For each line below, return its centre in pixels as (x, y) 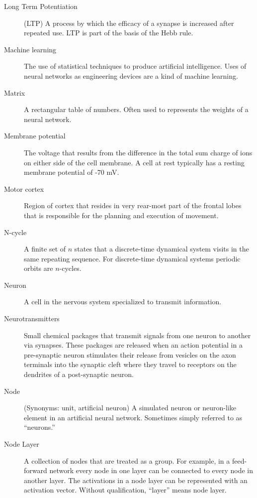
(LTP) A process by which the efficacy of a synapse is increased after (129, 23)
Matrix (15, 92)
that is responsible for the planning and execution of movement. (121, 215)
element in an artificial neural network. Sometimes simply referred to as (133, 417)
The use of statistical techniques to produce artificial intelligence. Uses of (135, 66)
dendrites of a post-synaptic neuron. (79, 374)
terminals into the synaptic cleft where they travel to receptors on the (130, 364)
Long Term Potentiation (41, 6)
